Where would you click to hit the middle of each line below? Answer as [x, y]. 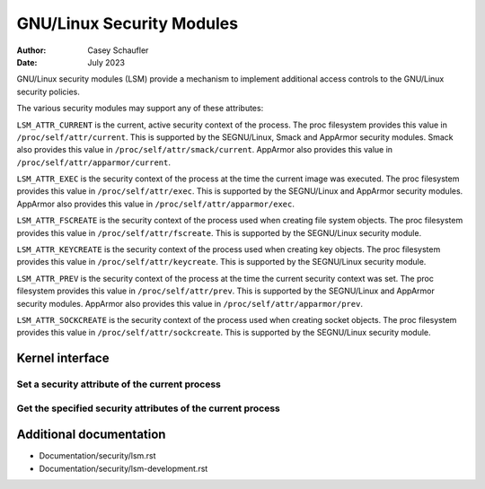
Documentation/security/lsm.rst [97, 456]
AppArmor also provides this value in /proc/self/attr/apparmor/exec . [156, 204]
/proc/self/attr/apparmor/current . [93, 162]
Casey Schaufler [118, 50]
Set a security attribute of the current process [119, 384]
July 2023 [106, 62]
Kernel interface [63, 358]
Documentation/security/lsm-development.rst [123, 468]
